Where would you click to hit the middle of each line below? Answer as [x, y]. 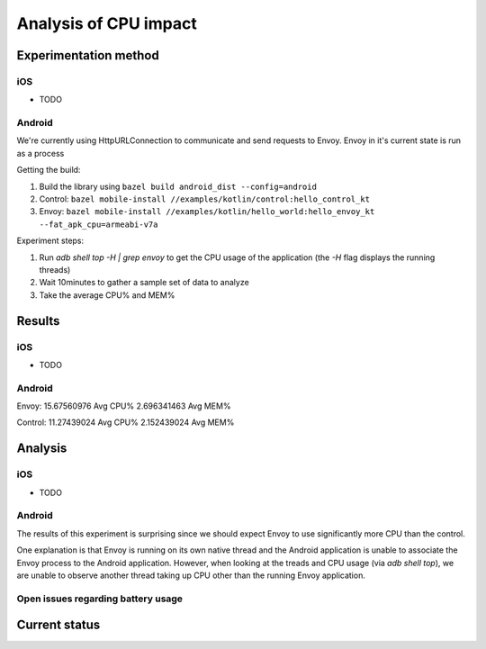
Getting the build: [49, 170]
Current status [58, 625]
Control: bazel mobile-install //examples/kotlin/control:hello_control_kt [205, 199]
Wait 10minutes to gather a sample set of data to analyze [144, 283]
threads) [55, 269]
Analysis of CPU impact [107, 23]
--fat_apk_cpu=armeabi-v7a [99, 224]
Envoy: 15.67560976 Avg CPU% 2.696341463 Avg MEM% [124, 406]
